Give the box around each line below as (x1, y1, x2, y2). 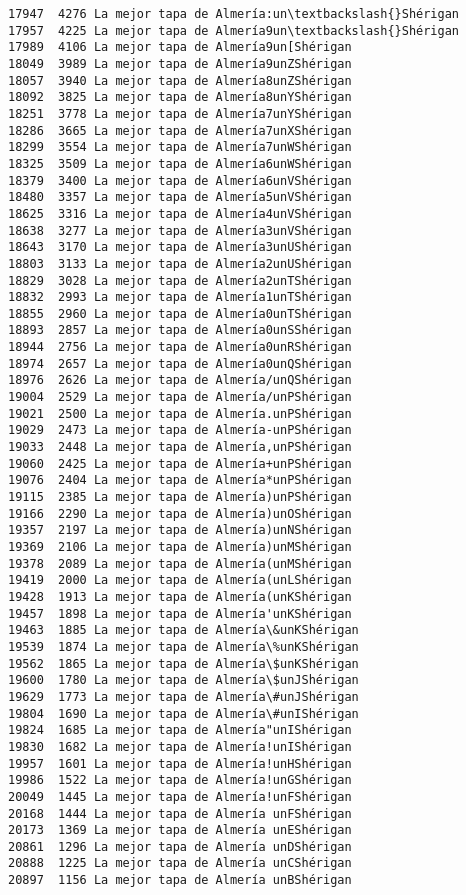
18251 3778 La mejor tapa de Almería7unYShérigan (8, 106, 352, 121)
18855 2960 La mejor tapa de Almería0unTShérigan (8, 306, 352, 321)
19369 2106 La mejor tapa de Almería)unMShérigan (8, 540, 352, 554)
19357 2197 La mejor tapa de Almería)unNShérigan (8, 523, 352, 538)
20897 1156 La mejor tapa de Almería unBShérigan (8, 873, 352, 888)
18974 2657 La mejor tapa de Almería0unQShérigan (8, 356, 352, 371)
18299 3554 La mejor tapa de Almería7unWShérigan (8, 140, 352, 155)
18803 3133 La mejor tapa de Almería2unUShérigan (8, 256, 352, 271)
